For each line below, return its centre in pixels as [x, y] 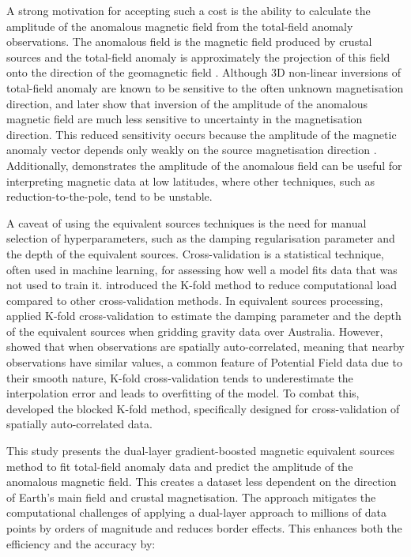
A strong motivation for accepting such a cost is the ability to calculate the [189, 10]
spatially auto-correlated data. [79, 424]
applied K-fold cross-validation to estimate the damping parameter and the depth [204, 316]
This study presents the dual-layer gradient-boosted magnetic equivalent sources [201, 451]
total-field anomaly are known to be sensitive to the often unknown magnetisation [205, 87]
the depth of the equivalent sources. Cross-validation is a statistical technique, [195, 253]
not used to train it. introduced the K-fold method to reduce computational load [202, 285]
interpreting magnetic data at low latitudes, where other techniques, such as [190, 181]
